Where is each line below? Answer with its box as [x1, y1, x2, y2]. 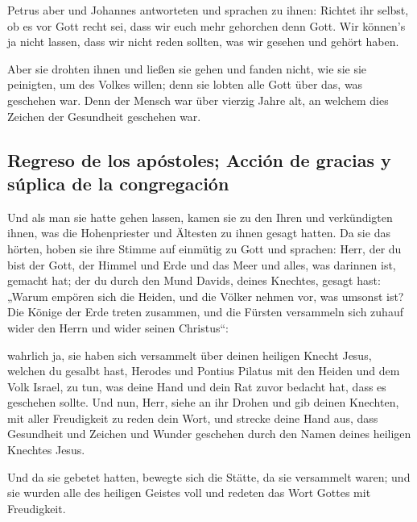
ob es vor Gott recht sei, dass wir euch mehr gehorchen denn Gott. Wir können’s [7, 17, 406, 34]
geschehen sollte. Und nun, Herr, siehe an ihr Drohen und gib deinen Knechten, [7, 394, 399, 411]
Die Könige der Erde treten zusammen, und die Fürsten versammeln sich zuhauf [7, 303, 403, 320]
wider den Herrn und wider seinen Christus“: [7, 319, 229, 336]
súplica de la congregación [7, 170, 229, 195]
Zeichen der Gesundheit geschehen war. [7, 107, 201, 124]
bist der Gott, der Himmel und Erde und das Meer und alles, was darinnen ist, [7, 256, 396, 273]
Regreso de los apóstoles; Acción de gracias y [7, 147, 391, 172]
